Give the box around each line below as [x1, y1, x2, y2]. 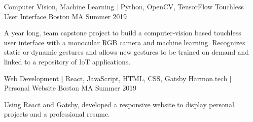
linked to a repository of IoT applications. [4, 56, 131, 66]
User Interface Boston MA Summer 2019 [4, 11, 127, 21]
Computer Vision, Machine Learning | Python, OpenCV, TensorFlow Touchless [4, 1, 244, 11]
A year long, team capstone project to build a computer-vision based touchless [4, 28, 241, 38]
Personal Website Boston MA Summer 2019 [4, 83, 137, 93]
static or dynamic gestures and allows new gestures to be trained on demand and [4, 47, 249, 57]
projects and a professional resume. [4, 109, 110, 119]
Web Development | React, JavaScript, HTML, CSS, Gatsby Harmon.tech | [4, 73, 232, 83]
